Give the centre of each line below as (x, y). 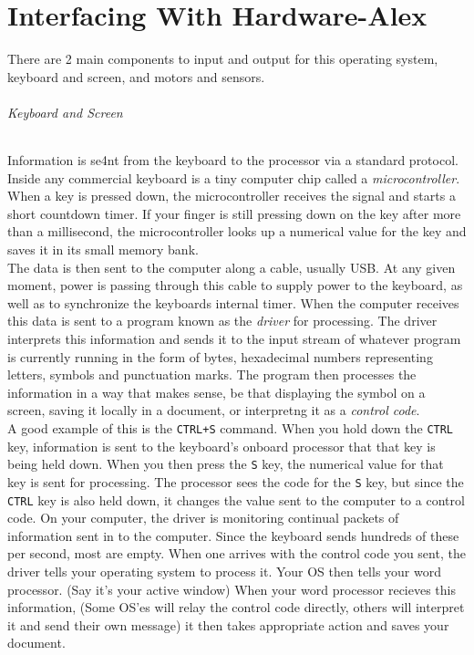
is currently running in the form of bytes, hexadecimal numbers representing (220, 356)
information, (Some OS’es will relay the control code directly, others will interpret (236, 607)
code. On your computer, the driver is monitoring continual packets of (203, 518)
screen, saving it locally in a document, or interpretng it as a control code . (214, 410)
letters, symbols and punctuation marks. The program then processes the (212, 374)
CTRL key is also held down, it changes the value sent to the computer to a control (236, 499)
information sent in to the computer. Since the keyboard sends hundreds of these (233, 535)
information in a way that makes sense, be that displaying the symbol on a (216, 392)
